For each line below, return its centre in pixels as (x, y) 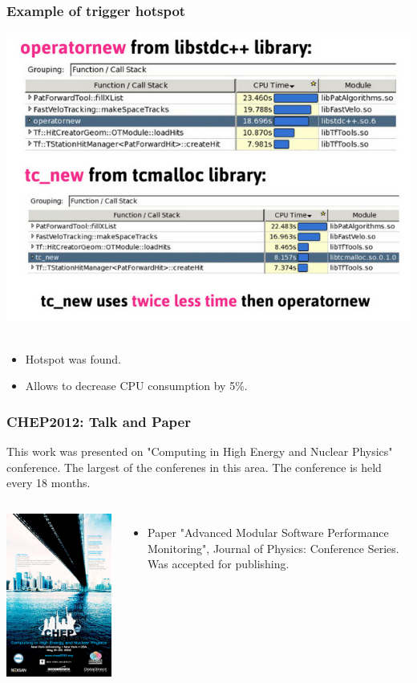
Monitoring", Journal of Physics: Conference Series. (273, 548)
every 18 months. (49, 483)
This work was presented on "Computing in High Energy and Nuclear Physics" (200, 451)
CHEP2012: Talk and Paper (99, 421)
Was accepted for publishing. (219, 564)
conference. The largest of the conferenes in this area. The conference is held (194, 467)
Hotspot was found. (73, 358)
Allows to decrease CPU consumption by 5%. (136, 386)
